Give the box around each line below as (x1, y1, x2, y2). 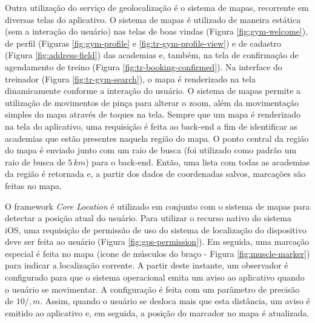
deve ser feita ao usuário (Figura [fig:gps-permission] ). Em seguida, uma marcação (5, 235, 310, 248)
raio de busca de (5, 155, 65, 168)
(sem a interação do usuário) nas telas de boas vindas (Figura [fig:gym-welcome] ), (5, 25, 308, 38)
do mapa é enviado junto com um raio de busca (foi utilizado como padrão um (5, 144, 297, 156)
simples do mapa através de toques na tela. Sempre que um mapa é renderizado (5, 108, 301, 121)
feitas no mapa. (5, 179, 62, 191)
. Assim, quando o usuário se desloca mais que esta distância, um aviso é (40, 295, 310, 307)
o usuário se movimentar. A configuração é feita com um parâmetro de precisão (5, 282, 300, 295)
